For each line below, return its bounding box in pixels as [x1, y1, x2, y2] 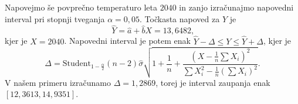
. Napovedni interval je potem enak [64, 34, 191, 47]
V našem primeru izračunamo [5, 76, 111, 88]
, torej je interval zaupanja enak [155, 76, 270, 88]
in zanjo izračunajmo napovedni [179, 1, 294, 13]
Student [62, 60, 91, 68]
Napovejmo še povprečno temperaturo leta [5, 1, 157, 13]
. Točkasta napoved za [140, 12, 220, 25]
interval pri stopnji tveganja [5, 12, 105, 25]
